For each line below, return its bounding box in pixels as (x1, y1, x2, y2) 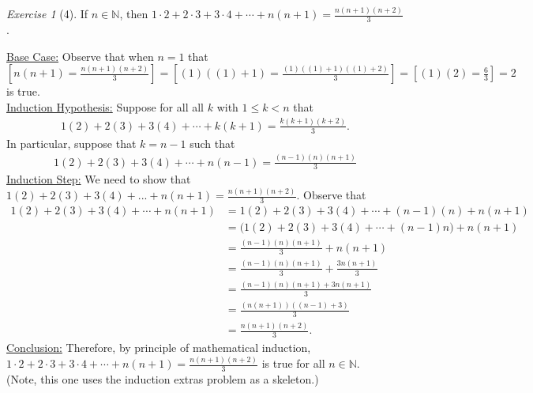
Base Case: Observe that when (6, 47, 154, 64)
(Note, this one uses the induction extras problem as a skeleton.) (6, 370, 319, 387)
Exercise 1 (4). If (6, 6, 88, 22)
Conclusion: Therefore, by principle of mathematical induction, (6, 339, 311, 356)
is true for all (261, 355, 325, 372)
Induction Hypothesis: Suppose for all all (6, 98, 204, 115)
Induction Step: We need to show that (6, 171, 191, 187)
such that (190, 134, 235, 151)
